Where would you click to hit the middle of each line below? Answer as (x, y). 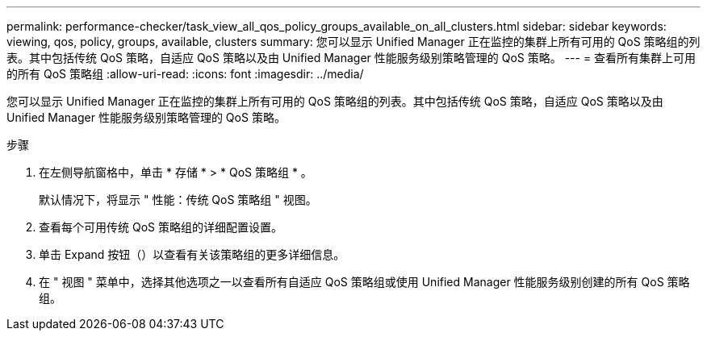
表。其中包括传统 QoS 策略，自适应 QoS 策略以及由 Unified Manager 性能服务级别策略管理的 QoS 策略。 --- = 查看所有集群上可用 (351, 58)
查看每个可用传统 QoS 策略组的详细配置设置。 (161, 227)
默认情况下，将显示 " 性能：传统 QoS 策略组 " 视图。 (178, 200)
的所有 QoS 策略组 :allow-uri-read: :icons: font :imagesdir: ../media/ (185, 74)
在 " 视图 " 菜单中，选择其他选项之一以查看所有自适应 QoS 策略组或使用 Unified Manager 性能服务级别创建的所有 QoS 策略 (364, 282)
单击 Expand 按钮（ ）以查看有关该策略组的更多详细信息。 (192, 254)
